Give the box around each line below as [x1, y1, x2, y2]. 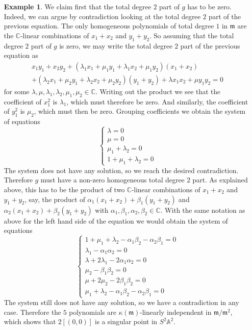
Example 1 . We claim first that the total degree [4, 1, 151, 11]
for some [4, 86, 29, 96]
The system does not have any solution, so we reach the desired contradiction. [4, 165, 239, 175]
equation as [4, 50, 38, 60]
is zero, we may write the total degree [59, 40, 173, 51]
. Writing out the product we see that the [95, 86, 221, 96]
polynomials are [69, 306, 117, 317]
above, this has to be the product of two [4, 184, 125, 195]
